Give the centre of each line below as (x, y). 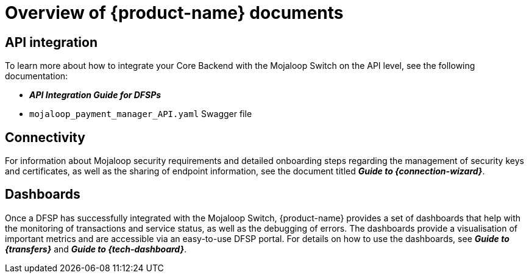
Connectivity (45, 137)
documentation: (37, 76)
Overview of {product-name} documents (174, 13)
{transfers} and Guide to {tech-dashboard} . (96, 249)
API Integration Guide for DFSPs (95, 95)
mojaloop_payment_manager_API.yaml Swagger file (141, 114)
